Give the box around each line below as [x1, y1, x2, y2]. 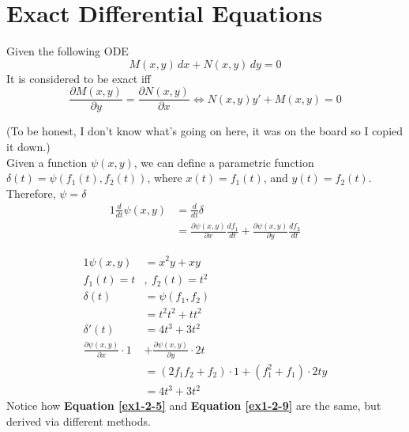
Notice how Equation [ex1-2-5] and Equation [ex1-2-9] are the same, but [6, 397, 381, 414]
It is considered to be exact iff [6, 70, 151, 86]
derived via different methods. [6, 413, 151, 430]
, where [147, 169, 182, 186]
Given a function [6, 153, 88, 170]
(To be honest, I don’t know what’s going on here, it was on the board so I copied [6, 123, 403, 139]
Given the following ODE [6, 43, 129, 59]
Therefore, [6, 184, 56, 201]
